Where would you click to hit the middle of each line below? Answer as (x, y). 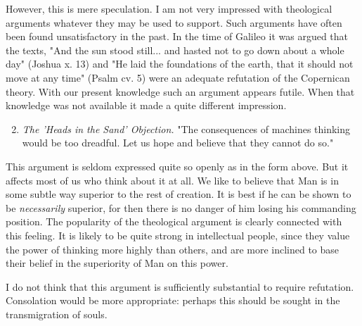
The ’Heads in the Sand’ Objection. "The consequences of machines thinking (186, 128)
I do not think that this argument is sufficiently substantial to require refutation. (180, 286)
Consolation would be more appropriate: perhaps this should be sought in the (173, 300)
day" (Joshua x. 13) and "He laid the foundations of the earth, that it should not (180, 64)
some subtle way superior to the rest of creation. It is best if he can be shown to (179, 194)
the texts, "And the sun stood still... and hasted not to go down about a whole (175, 50)
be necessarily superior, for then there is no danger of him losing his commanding (181, 207)
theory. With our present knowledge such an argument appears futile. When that (180, 91)
